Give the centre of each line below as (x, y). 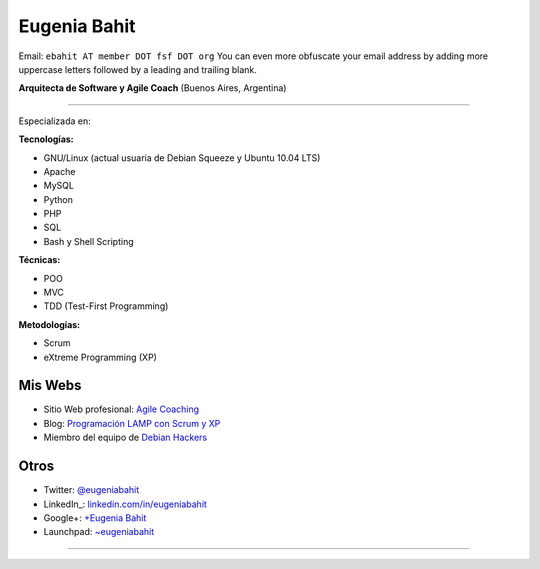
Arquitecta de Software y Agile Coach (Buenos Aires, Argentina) (152, 88)
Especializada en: (55, 121)
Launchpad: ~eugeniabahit (99, 532)
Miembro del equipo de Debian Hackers (125, 437)
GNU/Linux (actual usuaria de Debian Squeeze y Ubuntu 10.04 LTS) (182, 157)
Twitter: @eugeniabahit (91, 490)
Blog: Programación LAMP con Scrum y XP (132, 423)
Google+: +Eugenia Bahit (95, 517)
